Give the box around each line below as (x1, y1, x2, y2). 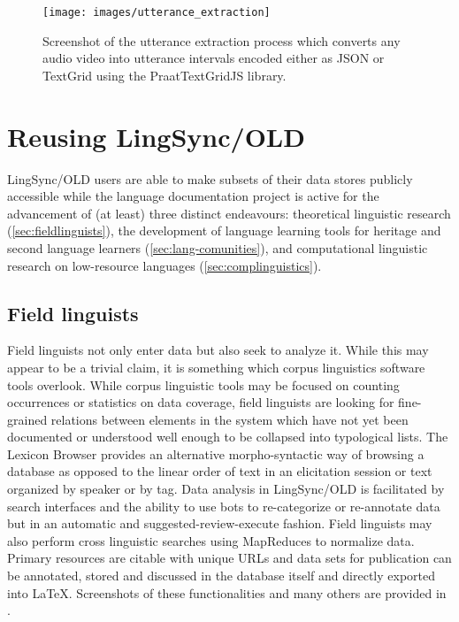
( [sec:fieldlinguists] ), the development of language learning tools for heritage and (7, 221, 441, 240)
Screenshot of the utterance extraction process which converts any (42, 31, 401, 50)
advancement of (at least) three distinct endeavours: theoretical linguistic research (7, 203, 451, 222)
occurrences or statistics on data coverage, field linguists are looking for (7, 393, 394, 411)
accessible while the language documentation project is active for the (7, 187, 379, 205)
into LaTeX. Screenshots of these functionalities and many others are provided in (7, 583, 447, 602)
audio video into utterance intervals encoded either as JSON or (42, 49, 385, 67)
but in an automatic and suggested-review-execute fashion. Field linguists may (7, 514, 432, 533)
